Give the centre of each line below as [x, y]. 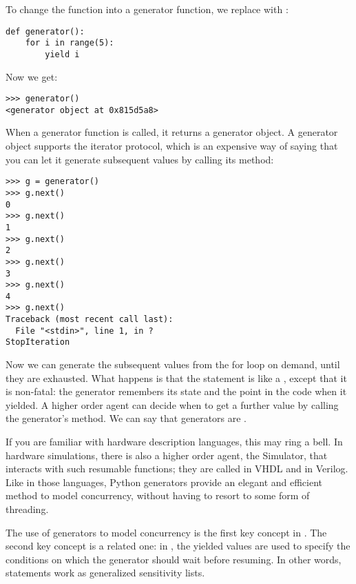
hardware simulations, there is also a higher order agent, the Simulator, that [167, 455]
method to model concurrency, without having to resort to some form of [158, 495]
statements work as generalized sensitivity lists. [105, 573]
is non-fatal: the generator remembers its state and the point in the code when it [176, 391]
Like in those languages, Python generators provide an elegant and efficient [164, 482]
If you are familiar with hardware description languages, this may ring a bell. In [174, 442]
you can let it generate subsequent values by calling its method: [140, 159]
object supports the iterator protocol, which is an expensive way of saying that [172, 146]
